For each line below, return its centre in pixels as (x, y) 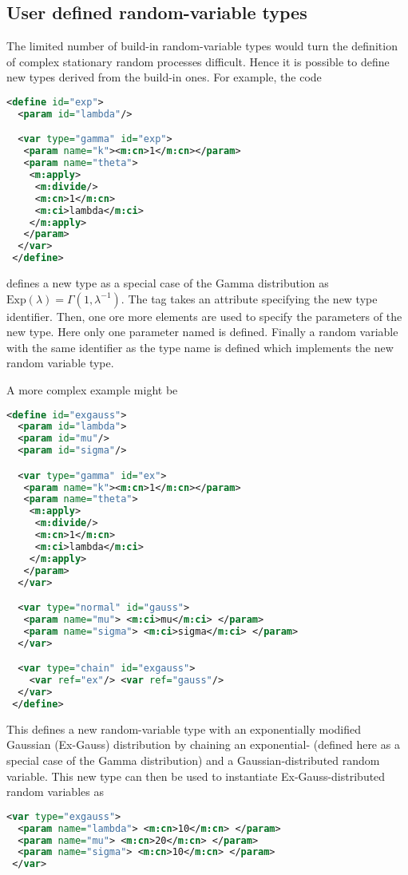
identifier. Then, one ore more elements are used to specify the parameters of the (204, 316)
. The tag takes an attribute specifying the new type (249, 298)
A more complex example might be (92, 389)
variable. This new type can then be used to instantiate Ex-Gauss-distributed (196, 776)
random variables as (55, 792)
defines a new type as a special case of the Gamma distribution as (168, 283)
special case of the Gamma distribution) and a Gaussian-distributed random (193, 760)
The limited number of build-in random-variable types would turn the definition (202, 46)
